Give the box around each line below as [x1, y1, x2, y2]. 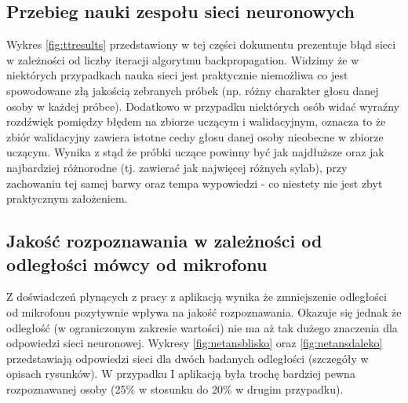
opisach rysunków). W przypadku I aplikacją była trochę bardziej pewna [6, 365, 355, 382]
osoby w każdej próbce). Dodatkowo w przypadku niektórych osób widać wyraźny [6, 97, 400, 114]
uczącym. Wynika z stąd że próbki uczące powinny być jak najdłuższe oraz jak [6, 144, 384, 160]
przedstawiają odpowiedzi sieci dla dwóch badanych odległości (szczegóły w [6, 350, 369, 366]
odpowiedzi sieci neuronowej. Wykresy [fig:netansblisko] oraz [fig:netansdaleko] [6, 335, 383, 351]
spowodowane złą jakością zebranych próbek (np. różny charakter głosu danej [6, 82, 379, 98]
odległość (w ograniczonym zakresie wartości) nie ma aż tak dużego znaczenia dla [6, 319, 398, 335]
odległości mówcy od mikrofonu [6, 251, 268, 276]
